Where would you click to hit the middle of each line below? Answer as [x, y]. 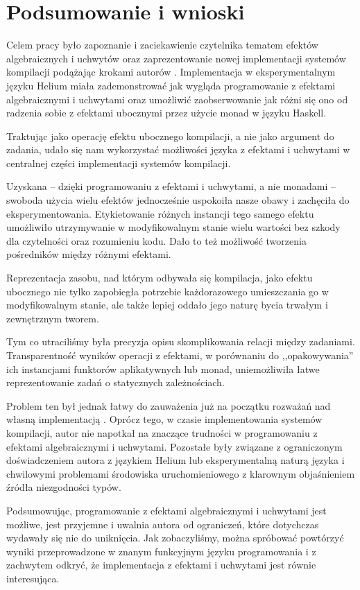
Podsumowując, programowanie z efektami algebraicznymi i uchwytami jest [166, 510]
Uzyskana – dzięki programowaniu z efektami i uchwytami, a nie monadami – [171, 186]
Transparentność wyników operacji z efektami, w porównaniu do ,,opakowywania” [180, 355]
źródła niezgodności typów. [64, 487]
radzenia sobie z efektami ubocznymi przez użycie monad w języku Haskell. [166, 113]
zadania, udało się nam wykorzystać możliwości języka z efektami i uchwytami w [178, 149]
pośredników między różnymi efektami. [89, 254]
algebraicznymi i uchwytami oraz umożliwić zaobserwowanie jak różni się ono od [177, 99]
